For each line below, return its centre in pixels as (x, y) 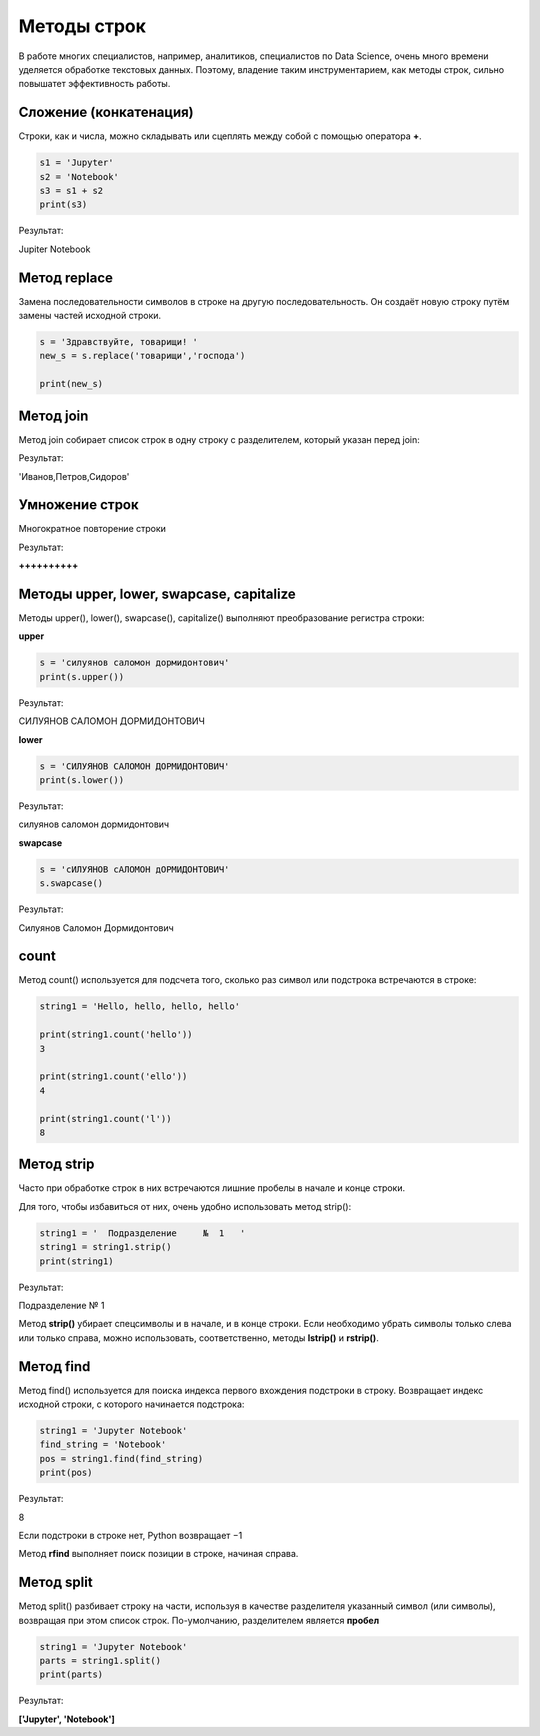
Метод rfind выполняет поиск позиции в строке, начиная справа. (158, 1554)
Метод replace (66, 277)
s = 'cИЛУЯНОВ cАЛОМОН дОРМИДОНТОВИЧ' (134, 869)
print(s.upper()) (82, 676)
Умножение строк (78, 505)
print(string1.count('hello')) (116, 1034)
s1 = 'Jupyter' (76, 163)
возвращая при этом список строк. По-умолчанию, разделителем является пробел (199, 1620)
